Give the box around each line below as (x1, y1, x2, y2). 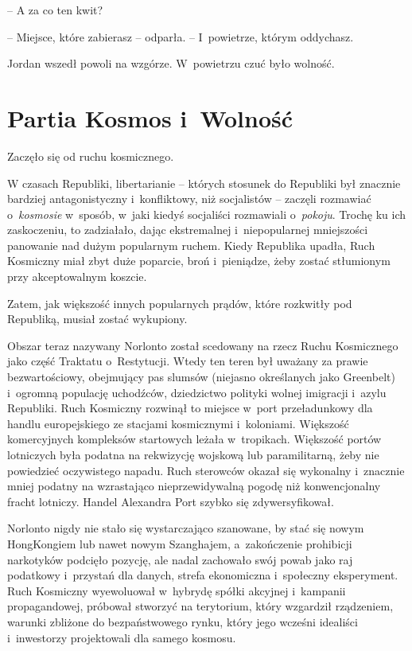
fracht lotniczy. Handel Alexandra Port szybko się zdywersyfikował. (7, 493, 334, 509)
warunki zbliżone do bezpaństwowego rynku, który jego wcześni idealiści (7, 613, 358, 630)
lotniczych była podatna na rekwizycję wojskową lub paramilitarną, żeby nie (7, 446, 379, 462)
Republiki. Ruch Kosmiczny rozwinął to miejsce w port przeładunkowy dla (7, 400, 373, 416)
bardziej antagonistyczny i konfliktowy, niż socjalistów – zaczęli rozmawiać (7, 190, 371, 207)
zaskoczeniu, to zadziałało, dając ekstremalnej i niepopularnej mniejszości (7, 221, 368, 238)
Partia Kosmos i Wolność (7, 101, 293, 134)
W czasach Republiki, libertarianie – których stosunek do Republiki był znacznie (7, 174, 401, 191)
